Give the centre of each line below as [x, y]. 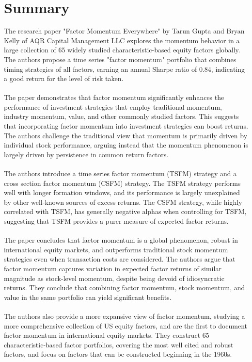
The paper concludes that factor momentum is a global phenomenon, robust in [121, 240]
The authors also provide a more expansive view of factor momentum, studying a [125, 316]
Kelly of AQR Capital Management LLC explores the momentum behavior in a [122, 40]
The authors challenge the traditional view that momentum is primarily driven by [126, 135]
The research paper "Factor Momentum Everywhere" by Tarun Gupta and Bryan [124, 31]
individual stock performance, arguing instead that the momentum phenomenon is [126, 145]
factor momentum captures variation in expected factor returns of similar [113, 268]
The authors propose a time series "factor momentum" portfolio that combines [120, 59]
